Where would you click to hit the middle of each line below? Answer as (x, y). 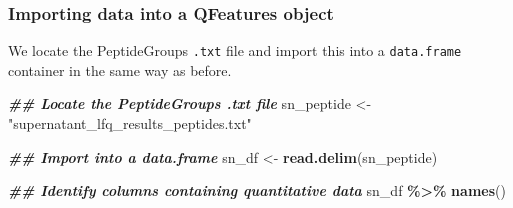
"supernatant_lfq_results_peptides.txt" (130, 123)
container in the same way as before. (120, 69)
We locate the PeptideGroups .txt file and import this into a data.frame (235, 50)
